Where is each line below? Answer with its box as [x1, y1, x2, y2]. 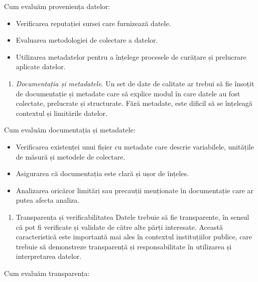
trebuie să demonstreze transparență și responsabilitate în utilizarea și [16, 241, 232, 251]
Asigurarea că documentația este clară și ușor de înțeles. [16, 168, 189, 179]
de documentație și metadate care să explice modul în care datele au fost [16, 88, 240, 98]
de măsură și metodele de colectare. [16, 151, 125, 162]
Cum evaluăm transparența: [4, 267, 90, 278]
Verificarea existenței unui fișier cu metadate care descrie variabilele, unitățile [16, 141, 254, 152]
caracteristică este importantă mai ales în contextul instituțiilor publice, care [16, 231, 252, 242]
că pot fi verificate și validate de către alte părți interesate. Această [16, 221, 223, 232]
